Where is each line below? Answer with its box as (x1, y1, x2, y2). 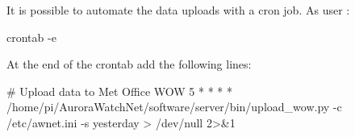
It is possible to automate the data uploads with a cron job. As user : (6, 2, 350, 18)
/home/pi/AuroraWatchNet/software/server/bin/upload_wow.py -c (6, 98, 342, 115)
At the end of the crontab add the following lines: (6, 56, 252, 73)
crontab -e (6, 28, 56, 45)
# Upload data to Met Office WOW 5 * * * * (6, 82, 232, 99)
